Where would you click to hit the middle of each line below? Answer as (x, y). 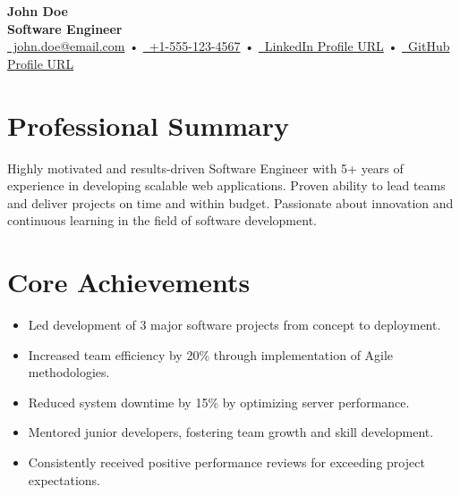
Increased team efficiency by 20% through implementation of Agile (211, 354)
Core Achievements (129, 282)
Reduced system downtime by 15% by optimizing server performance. (219, 402)
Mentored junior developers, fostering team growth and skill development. (231, 432)
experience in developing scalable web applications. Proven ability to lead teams (226, 185)
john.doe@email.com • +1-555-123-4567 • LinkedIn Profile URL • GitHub (231, 46)
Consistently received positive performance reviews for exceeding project (226, 461)
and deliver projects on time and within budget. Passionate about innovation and (230, 202)
